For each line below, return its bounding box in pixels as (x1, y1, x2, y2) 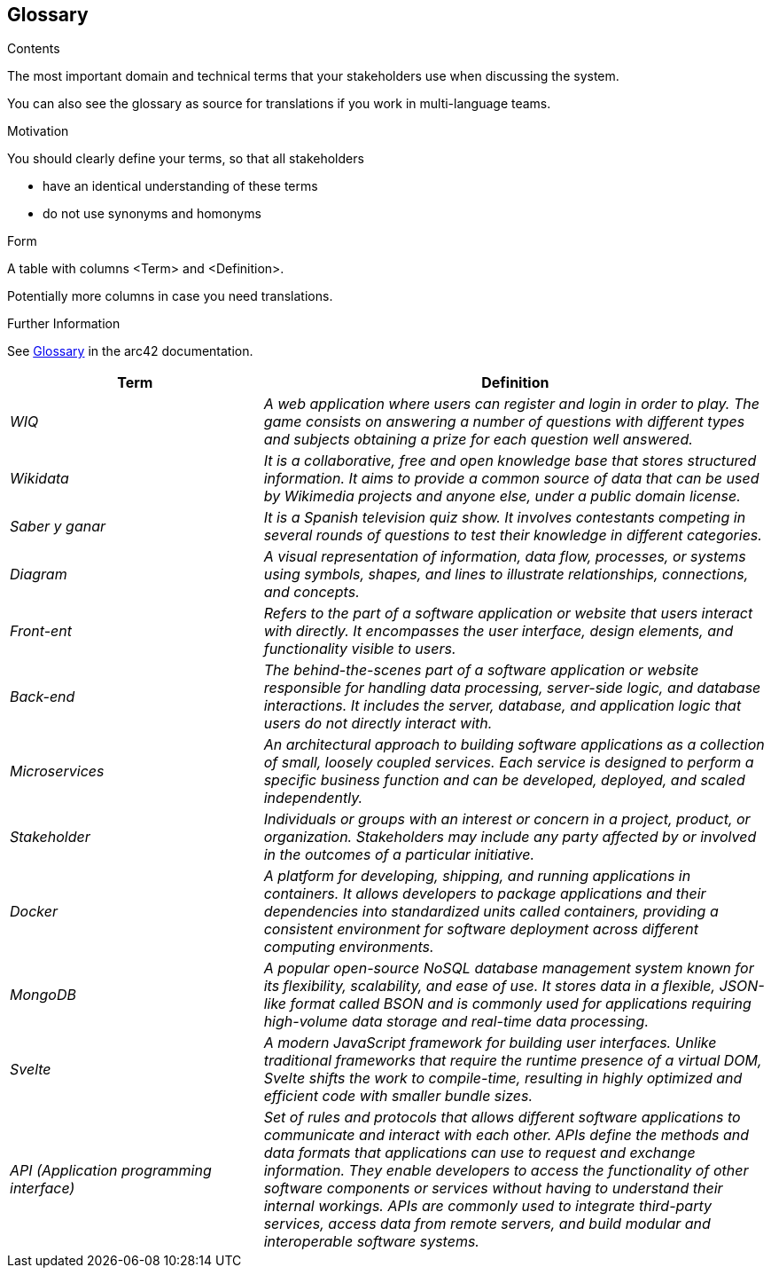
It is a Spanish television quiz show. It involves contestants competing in (263, 508, 746, 527)
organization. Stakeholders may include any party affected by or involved (263, 828, 757, 846)
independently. (263, 789, 363, 807)
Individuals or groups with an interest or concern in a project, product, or (263, 810, 751, 829)
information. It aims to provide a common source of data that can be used (263, 469, 759, 488)
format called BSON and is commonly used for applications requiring (290, 995, 752, 1013)
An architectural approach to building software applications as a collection (263, 736, 765, 754)
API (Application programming (10, 1161, 212, 1180)
